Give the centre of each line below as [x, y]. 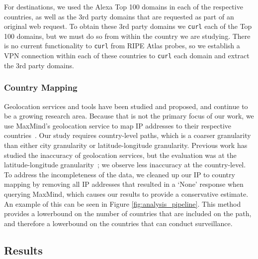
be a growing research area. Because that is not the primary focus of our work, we [129, 116]
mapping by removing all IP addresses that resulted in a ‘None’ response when [124, 184]
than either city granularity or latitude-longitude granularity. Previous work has [126, 145]
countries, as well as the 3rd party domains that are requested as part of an [119, 16]
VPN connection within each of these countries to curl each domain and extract [127, 56]
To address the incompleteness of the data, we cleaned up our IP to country [120, 174]
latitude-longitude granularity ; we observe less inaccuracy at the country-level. [125, 165]
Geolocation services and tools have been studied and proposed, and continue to [126, 106]
